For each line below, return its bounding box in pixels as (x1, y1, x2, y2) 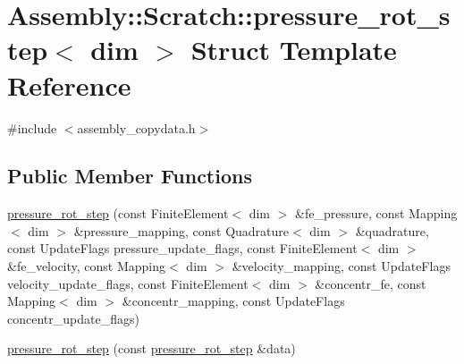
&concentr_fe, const (315, 274, 426, 292)
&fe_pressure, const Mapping (295, 204, 458, 223)
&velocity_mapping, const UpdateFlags (232, 257, 451, 275)
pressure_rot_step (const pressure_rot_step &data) (7, 339, 296, 358)
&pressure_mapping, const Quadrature (73, 221, 290, 240)
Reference (7, 66, 131, 103)
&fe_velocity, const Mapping (7, 257, 166, 275)
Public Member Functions (7, 162, 252, 190)
